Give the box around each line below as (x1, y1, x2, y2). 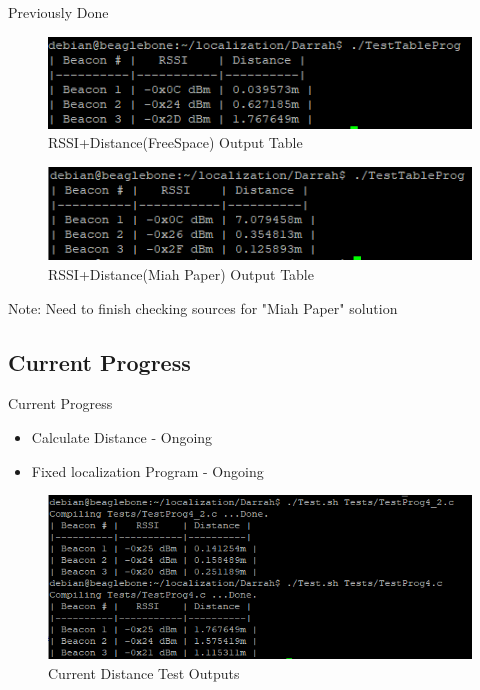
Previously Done (8, 2, 109, 22)
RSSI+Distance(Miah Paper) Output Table (48, 264, 314, 285)
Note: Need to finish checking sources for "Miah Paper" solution (8, 297, 398, 318)
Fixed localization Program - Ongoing (31, 460, 264, 481)
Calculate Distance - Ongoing (31, 427, 213, 448)
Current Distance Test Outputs (48, 662, 240, 683)
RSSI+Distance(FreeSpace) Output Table (48, 132, 303, 153)
